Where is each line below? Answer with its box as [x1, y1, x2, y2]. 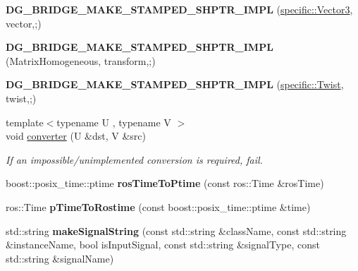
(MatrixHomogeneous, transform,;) [6, 53, 156, 68]
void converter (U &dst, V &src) [6, 128, 146, 143]
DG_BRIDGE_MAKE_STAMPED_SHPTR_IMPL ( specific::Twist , [6, 77, 344, 92]
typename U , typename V [56, 114, 171, 129]
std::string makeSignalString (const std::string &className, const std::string [6, 223, 347, 238]
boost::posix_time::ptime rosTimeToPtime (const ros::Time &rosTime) [6, 176, 324, 191]
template [6, 114, 44, 129]
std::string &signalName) [6, 251, 114, 265]
